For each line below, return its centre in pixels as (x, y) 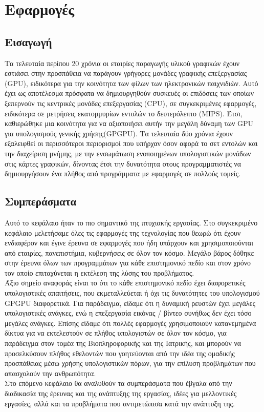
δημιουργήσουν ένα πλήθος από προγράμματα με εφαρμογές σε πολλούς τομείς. (123, 173)
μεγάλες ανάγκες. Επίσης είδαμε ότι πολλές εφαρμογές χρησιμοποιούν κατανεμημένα (130, 323)
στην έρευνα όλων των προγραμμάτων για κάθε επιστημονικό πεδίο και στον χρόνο (128, 263)
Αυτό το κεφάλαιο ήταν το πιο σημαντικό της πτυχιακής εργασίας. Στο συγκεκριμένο (131, 222)
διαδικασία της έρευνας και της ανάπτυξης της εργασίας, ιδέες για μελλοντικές (121, 393)
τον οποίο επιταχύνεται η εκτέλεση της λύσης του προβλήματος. (100, 272)
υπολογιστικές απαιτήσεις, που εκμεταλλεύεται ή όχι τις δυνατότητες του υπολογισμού (132, 293)
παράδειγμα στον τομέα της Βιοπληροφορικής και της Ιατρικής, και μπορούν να (123, 343)
